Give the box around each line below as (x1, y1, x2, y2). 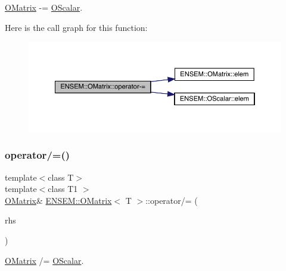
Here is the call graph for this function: (5, 21, 148, 33)
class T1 (48, 182, 78, 195)
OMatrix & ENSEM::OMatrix (5, 194, 112, 206)
